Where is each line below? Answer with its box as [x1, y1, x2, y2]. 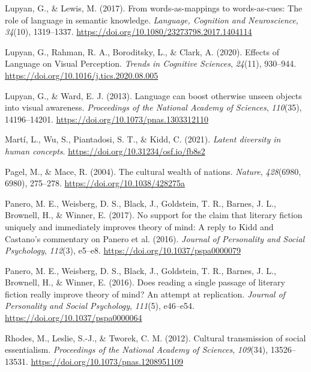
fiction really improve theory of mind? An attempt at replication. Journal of [5, 287, 285, 300]
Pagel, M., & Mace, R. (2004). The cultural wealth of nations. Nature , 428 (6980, [5, 165, 301, 177]
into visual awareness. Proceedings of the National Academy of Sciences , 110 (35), [5, 101, 302, 114]
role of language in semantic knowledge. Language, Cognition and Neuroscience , [5, 13, 298, 26]
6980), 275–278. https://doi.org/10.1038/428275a [5, 177, 185, 189]
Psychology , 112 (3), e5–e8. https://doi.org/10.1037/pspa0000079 [5, 244, 241, 257]
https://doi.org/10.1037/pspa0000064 [5, 311, 142, 324]
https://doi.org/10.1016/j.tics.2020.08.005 [5, 69, 159, 81]
